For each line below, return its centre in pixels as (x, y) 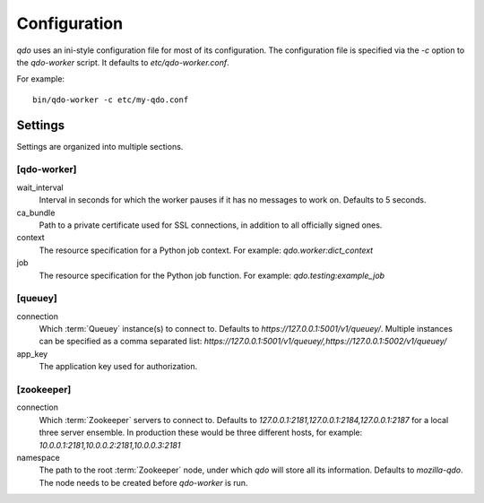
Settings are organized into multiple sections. (100, 146)
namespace (38, 457)
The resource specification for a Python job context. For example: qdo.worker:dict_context (206, 250)
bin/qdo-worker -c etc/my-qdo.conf (111, 100)
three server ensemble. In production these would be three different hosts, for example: (201, 433)
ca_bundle (36, 212)
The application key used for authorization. (118, 367)
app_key (32, 353)
